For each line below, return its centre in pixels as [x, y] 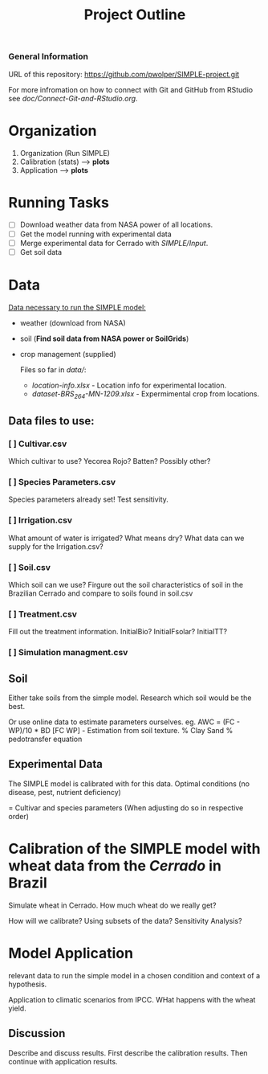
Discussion [37, 1033]
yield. [17, 1008]
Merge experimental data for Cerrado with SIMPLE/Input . [114, 243]
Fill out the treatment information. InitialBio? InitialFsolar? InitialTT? [118, 632]
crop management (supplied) [68, 354]
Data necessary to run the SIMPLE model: [77, 307]
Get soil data [41, 252]
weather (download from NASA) [73, 322]
